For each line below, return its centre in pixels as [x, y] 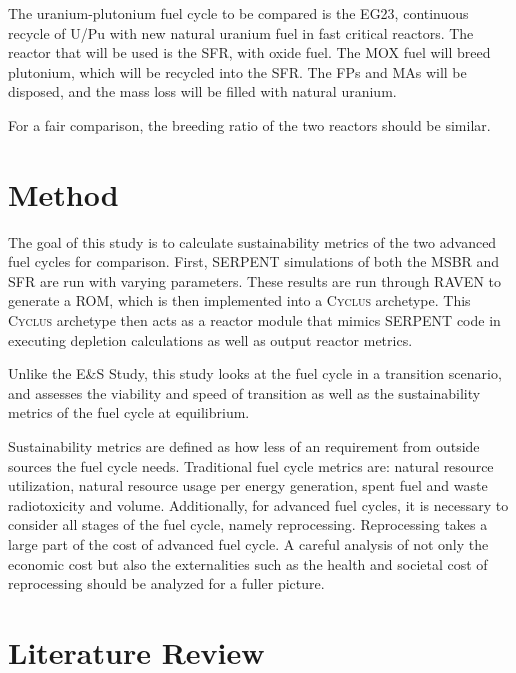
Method [63, 193]
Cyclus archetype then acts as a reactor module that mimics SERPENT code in [254, 320]
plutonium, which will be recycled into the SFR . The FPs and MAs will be [237, 71]
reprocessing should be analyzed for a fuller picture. [166, 583]
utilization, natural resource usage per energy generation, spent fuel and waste [248, 485]
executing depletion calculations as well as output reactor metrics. [210, 339]
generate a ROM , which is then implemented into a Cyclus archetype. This [239, 300]
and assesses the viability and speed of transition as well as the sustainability [244, 392]
